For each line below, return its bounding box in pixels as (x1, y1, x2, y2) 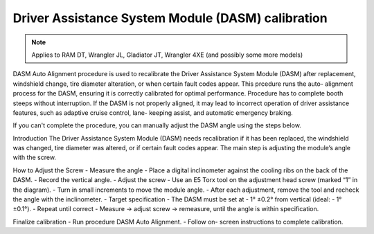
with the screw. (12, 153, 57, 162)
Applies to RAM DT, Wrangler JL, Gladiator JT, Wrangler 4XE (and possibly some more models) (31, 51, 303, 59)
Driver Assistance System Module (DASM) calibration (12, 10, 328, 26)
